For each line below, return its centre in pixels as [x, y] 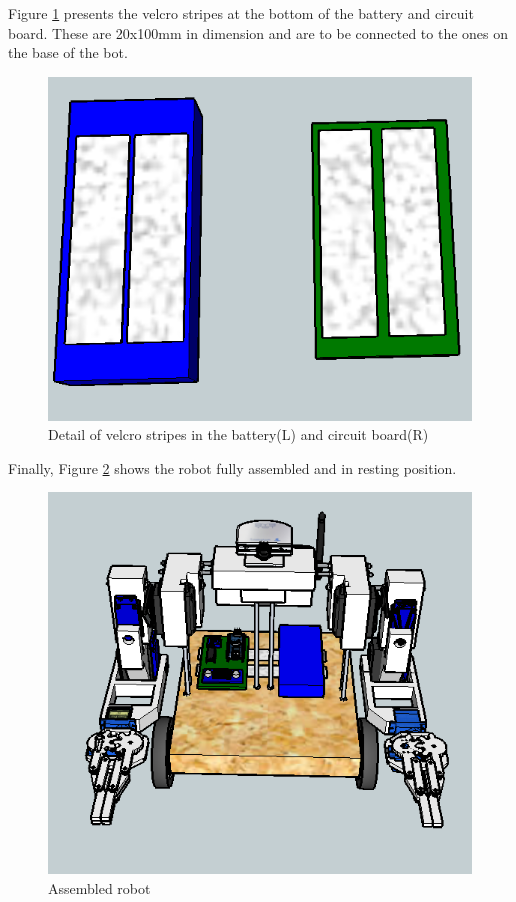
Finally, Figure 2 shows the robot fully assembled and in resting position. [232, 467]
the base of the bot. [68, 52]
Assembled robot [99, 888]
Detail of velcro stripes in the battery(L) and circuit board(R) [238, 434]
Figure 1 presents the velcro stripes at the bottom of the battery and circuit [241, 13]
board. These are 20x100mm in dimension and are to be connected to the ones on [258, 32]
